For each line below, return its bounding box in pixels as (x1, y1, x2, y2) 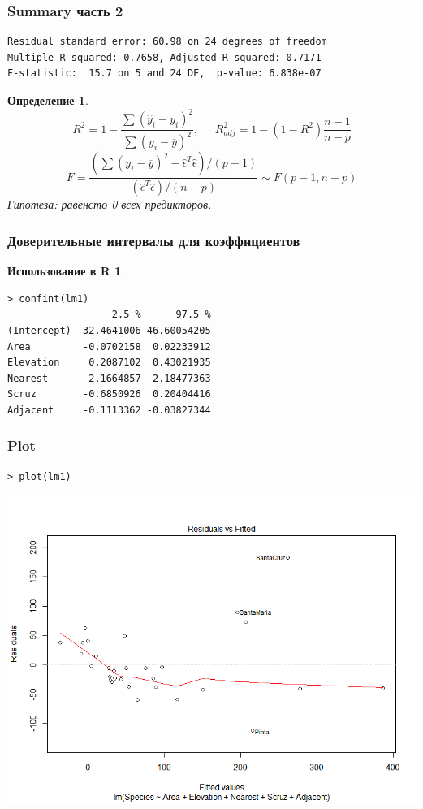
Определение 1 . (7, 92, 88, 108)
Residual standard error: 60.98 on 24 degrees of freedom (7, 36, 327, 48)
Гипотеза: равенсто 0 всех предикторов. (7, 196, 212, 213)
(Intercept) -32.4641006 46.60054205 (7, 324, 211, 336)
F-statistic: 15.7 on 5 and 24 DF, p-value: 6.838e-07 (7, 67, 322, 80)
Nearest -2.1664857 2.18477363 (7, 372, 211, 384)
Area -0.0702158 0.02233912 (7, 340, 211, 353)
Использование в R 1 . (7, 262, 125, 279)
